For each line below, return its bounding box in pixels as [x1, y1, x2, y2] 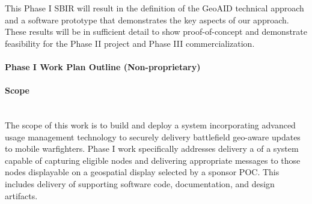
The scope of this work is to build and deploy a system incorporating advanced [5, 118, 296, 131]
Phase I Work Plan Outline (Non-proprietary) [5, 60, 201, 73]
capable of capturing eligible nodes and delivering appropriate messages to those [5, 154, 301, 166]
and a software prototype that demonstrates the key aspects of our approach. [5, 13, 289, 26]
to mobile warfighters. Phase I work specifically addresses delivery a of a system [5, 142, 299, 155]
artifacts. [5, 189, 38, 202]
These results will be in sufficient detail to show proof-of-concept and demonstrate [5, 25, 307, 38]
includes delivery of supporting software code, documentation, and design [5, 177, 275, 190]
